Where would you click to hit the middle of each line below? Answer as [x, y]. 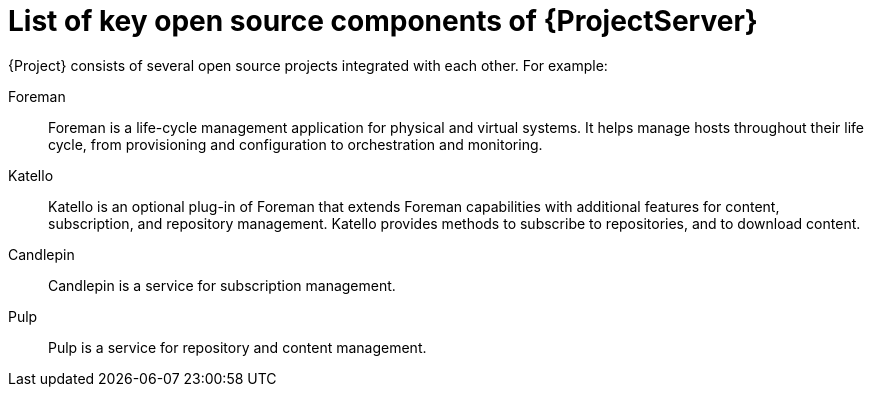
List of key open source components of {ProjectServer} [383, 21]
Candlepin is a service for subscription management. [222, 285]
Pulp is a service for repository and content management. [237, 347]
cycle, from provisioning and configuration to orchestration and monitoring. [295, 144]
